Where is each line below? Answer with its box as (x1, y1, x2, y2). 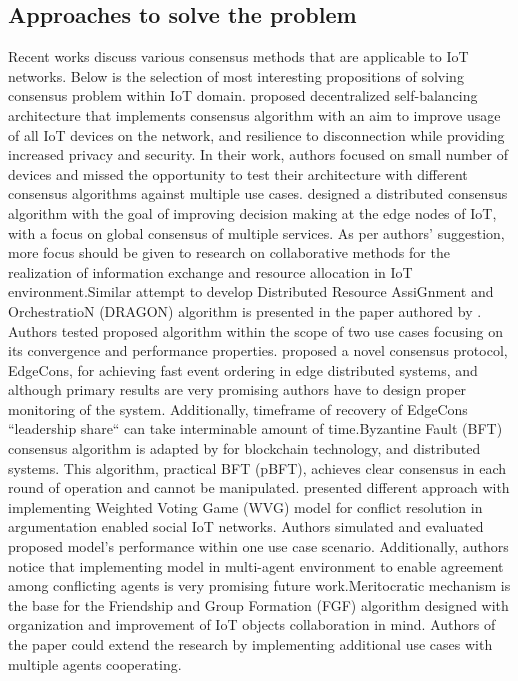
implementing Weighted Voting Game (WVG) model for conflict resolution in (8, 496, 483, 517)
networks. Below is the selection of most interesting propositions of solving (8, 65, 464, 86)
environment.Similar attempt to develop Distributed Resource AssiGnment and (8, 281, 494, 302)
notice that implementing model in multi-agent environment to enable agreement (8, 555, 504, 576)
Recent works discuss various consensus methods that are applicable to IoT (8, 46, 469, 67)
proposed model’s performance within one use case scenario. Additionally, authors (8, 536, 509, 557)
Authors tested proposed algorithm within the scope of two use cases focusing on (8, 320, 503, 341)
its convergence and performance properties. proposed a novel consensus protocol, (8, 340, 508, 361)
